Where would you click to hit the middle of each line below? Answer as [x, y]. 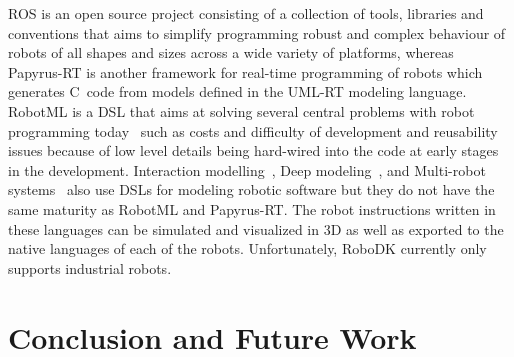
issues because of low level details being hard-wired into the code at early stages [253, 150]
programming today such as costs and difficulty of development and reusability [253, 130]
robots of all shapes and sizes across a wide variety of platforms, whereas [231, 52]
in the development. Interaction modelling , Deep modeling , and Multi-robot [247, 169]
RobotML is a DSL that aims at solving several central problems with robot [241, 110]
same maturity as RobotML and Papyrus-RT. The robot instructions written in [252, 208]
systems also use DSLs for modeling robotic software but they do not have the [251, 189]
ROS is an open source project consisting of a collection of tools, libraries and [246, 13]
